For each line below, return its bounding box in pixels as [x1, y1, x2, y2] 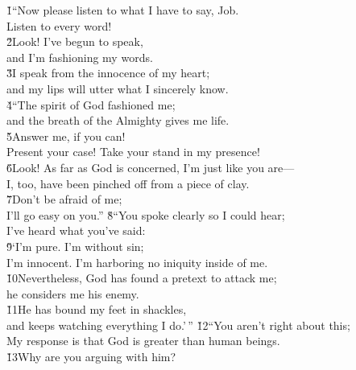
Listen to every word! [6, 17, 112, 34]
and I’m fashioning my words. [6, 48, 153, 65]
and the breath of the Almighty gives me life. [6, 112, 230, 129]
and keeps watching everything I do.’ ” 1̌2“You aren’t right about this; [6, 316, 350, 333]
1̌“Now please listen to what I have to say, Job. [6, 2, 239, 18]
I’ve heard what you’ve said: [6, 222, 146, 239]
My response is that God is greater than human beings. [6, 332, 280, 349]
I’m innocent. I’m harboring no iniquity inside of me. [6, 253, 268, 270]
